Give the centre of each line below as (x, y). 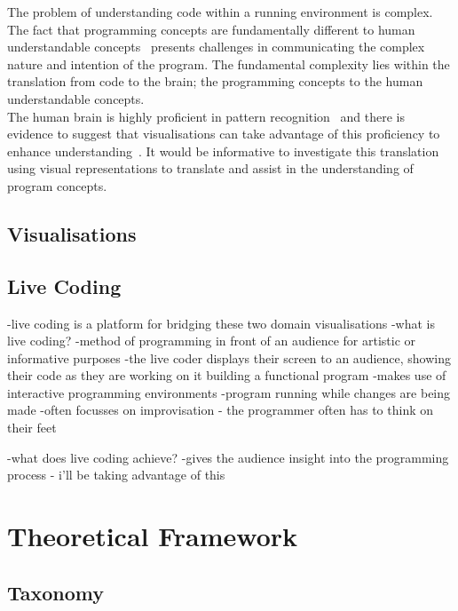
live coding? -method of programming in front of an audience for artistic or (212, 341)
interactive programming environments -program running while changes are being (229, 392)
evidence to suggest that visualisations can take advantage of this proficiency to (224, 134)
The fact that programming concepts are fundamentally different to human (211, 29)
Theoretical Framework (153, 536)
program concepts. (57, 185)
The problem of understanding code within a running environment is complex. (220, 12)
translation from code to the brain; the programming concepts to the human (215, 81)
